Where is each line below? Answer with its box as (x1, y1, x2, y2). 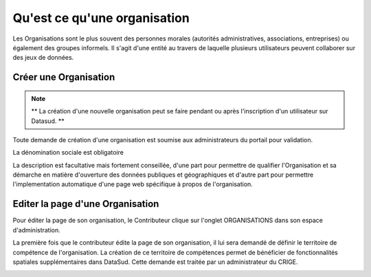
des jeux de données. (12, 54, 74, 62)
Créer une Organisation (12, 71, 115, 83)
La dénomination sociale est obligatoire (12, 148, 124, 157)
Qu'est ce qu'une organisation (12, 10, 190, 25)
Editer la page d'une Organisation (12, 198, 159, 210)
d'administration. (12, 225, 61, 234)
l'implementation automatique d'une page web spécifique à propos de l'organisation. (12, 180, 254, 188)
